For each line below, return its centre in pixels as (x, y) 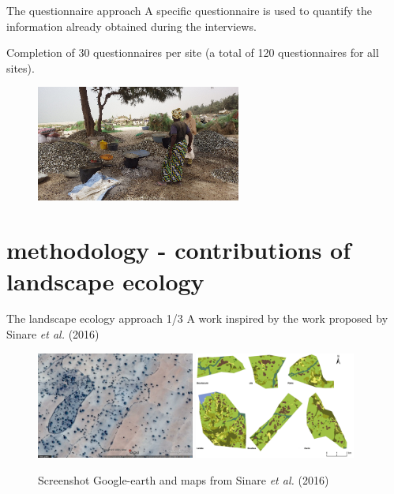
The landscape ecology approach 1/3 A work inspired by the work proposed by (197, 318)
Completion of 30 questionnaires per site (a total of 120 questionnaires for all (193, 52)
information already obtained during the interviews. (131, 26)
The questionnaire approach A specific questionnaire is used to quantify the (189, 10)
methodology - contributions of (178, 250)
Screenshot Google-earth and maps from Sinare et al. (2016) (184, 479)
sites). (21, 67)
